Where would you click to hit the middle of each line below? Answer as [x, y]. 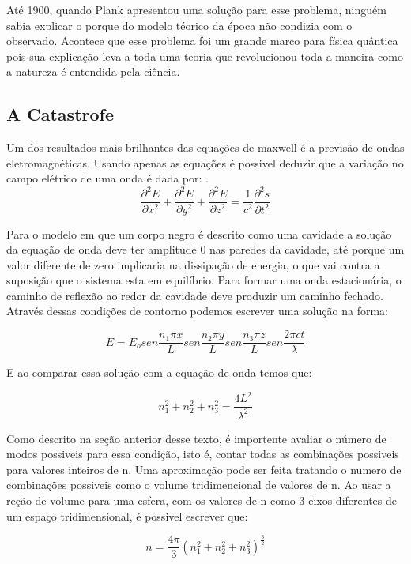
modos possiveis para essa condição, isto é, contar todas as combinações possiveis [203, 454]
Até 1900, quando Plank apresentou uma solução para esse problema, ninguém [196, 9]
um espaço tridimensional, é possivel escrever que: [127, 515]
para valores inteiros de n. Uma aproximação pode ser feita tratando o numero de [204, 469]
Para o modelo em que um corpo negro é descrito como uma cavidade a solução [199, 233]
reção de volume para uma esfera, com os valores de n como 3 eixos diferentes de [202, 500]
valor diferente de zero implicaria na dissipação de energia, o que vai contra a [193, 264]
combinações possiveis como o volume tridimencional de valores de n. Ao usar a [199, 485]
